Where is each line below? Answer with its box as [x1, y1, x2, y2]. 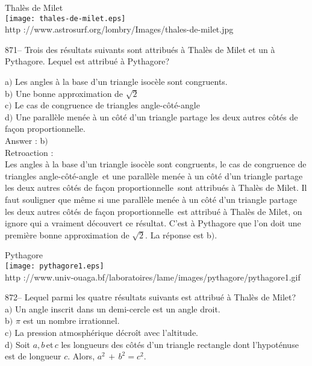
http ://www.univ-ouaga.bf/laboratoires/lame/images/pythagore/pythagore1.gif [5, 270, 301, 283]
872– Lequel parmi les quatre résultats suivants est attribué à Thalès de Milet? [5, 291, 296, 303]
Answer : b [5, 134, 45, 146]
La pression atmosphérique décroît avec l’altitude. [14, 326, 198, 338]
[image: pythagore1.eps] [5, 261, 104, 270]
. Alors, [67, 350, 95, 362]
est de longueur [5, 350, 61, 362]
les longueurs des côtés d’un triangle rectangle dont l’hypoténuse [61, 338, 299, 350]
